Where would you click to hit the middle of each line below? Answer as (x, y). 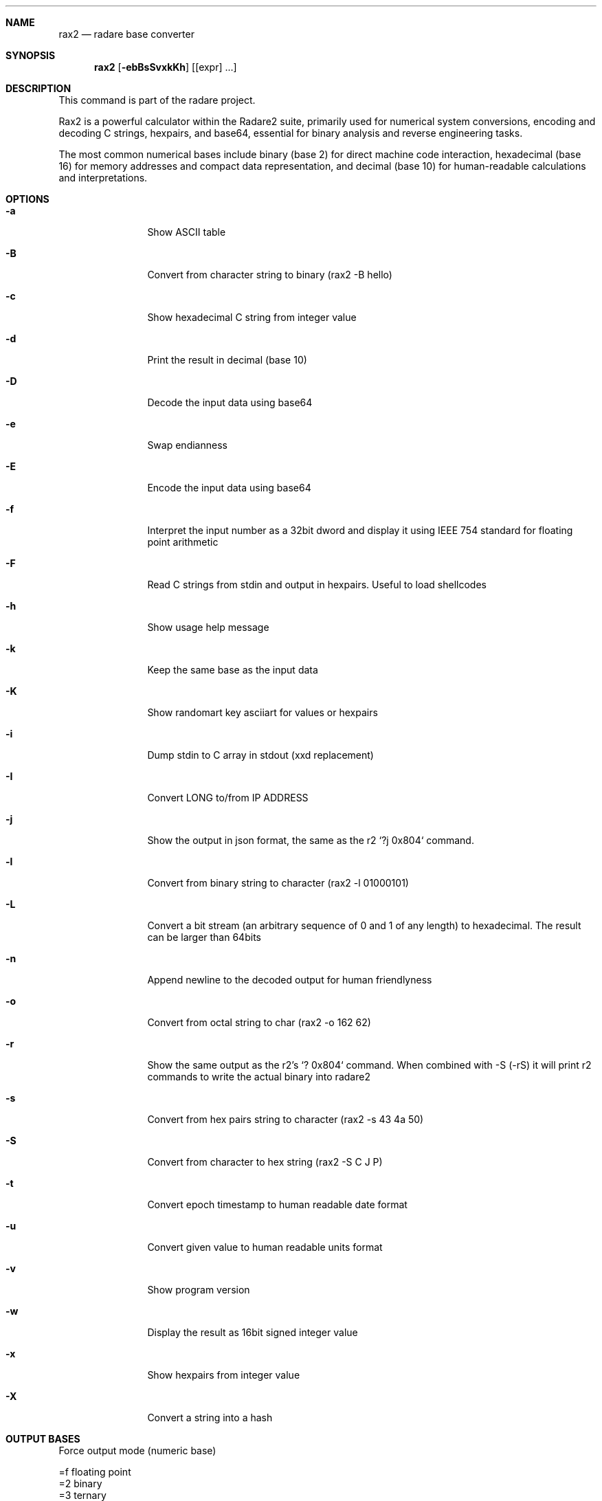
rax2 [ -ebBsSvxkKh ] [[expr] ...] (166, 67)
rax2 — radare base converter (126, 34)
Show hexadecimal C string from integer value (252, 317)
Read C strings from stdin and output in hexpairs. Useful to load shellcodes (317, 585)
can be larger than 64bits (204, 937)
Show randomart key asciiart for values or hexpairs (263, 712)
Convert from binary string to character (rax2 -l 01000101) (278, 883)
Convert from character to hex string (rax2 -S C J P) (265, 1162)
